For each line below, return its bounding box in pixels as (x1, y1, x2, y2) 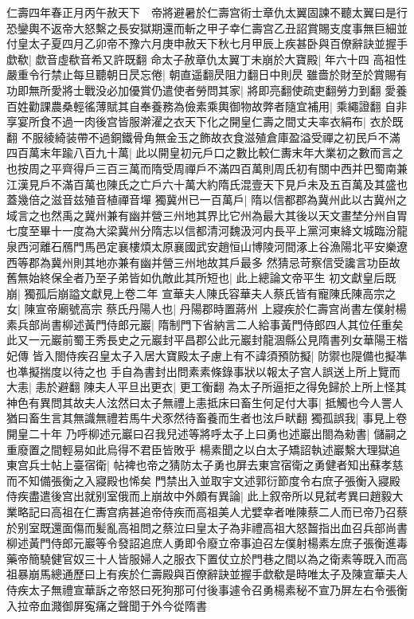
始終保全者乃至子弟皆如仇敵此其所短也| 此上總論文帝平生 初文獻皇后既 (28, 269, 396, 286)
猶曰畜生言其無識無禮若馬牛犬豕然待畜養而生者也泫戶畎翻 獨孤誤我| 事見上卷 (6, 409, 408, 426)
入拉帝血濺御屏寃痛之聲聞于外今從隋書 (6, 597, 207, 613)
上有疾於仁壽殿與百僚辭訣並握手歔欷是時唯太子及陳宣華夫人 (95, 566, 408, 582)
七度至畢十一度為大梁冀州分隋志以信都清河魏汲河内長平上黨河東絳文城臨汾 (6, 222, 396, 239)
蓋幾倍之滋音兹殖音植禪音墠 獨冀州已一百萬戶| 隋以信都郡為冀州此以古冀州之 (6, 191, 408, 208)
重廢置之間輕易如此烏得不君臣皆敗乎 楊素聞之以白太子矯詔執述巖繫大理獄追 (6, 441, 400, 457)
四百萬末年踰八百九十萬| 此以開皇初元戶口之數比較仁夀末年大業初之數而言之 (6, 144, 404, 161)
